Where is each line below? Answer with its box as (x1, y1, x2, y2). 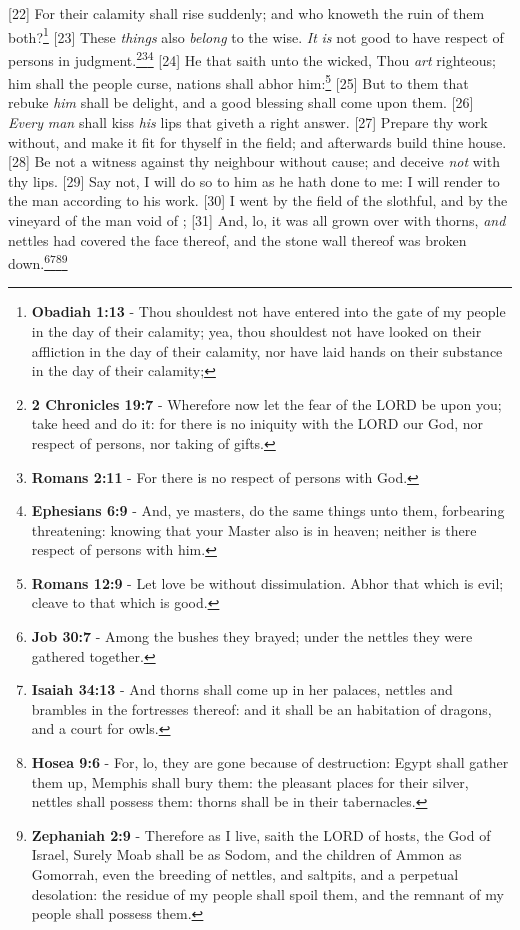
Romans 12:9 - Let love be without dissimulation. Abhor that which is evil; (31, 572, 504, 593)
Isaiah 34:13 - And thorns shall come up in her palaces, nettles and (31, 679, 453, 700)
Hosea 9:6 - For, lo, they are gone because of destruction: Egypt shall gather (31, 752, 509, 773)
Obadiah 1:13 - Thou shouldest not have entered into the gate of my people (31, 301, 506, 322)
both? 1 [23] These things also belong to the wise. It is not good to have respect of (8, 23, 504, 47)
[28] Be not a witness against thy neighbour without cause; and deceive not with (8, 151, 500, 172)
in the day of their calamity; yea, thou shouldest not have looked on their (31, 320, 482, 341)
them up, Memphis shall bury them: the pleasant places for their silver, (31, 771, 469, 792)
